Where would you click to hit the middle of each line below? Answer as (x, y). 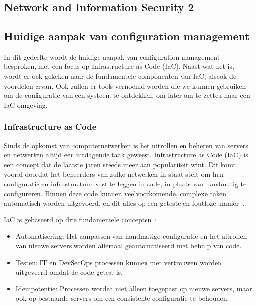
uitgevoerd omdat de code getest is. (69, 272)
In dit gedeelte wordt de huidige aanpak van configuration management (112, 56)
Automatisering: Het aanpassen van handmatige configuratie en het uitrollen (131, 236)
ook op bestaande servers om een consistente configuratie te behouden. (122, 298)
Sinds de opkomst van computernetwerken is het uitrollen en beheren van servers (126, 145)
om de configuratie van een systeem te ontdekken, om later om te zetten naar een (127, 95)
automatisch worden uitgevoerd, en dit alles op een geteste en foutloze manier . (124, 203)
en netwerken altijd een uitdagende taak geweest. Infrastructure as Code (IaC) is (126, 155)
